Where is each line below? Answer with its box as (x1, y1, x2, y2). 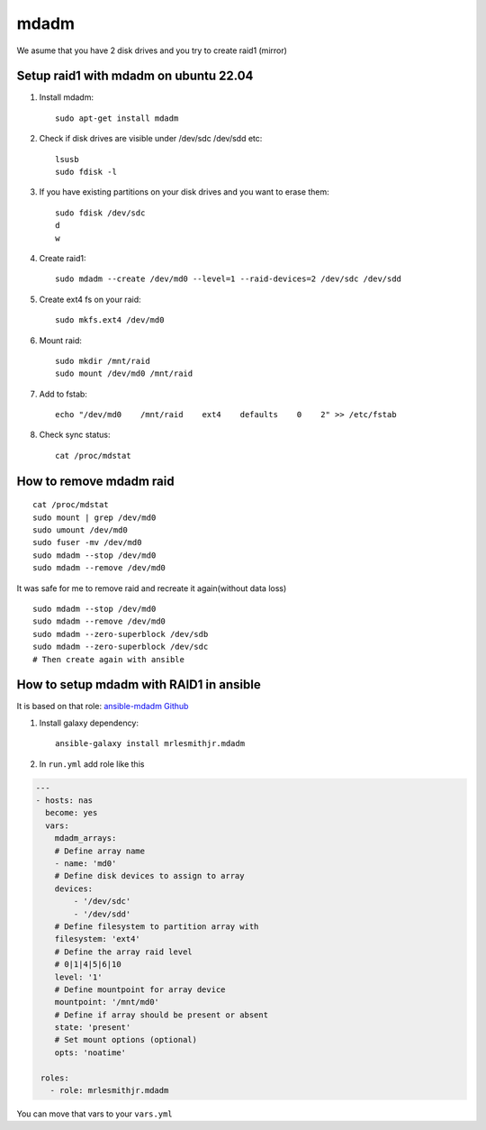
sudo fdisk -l (55, 167, 117, 178)
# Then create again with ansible (32, 654, 184, 664)
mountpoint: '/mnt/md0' (54, 997, 159, 1007)
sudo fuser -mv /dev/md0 (32, 537, 142, 548)
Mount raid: (39, 334, 83, 346)
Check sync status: (39, 429, 111, 441)
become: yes (45, 807, 98, 818)
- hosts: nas (35, 796, 94, 806)
